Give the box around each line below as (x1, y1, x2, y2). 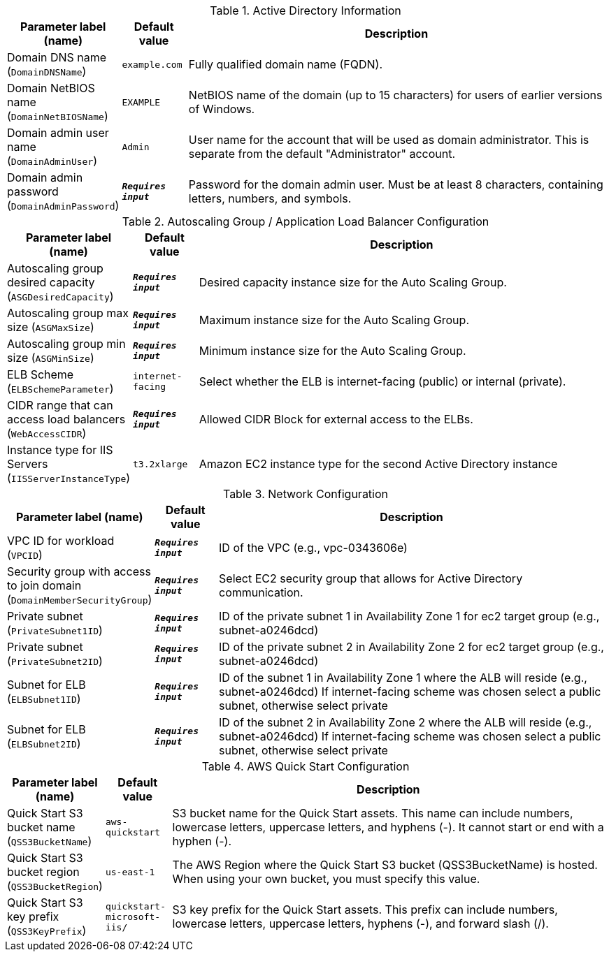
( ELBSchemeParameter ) (7, 381, 114, 395)
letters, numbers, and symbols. (188, 191, 352, 205)
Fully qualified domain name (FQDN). (188, 57, 382, 71)
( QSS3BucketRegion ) (7, 879, 103, 893)
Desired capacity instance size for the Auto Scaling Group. (199, 275, 507, 289)
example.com (122, 59, 182, 70)
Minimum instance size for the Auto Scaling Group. (199, 344, 466, 358)
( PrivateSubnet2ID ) (7, 654, 103, 668)
